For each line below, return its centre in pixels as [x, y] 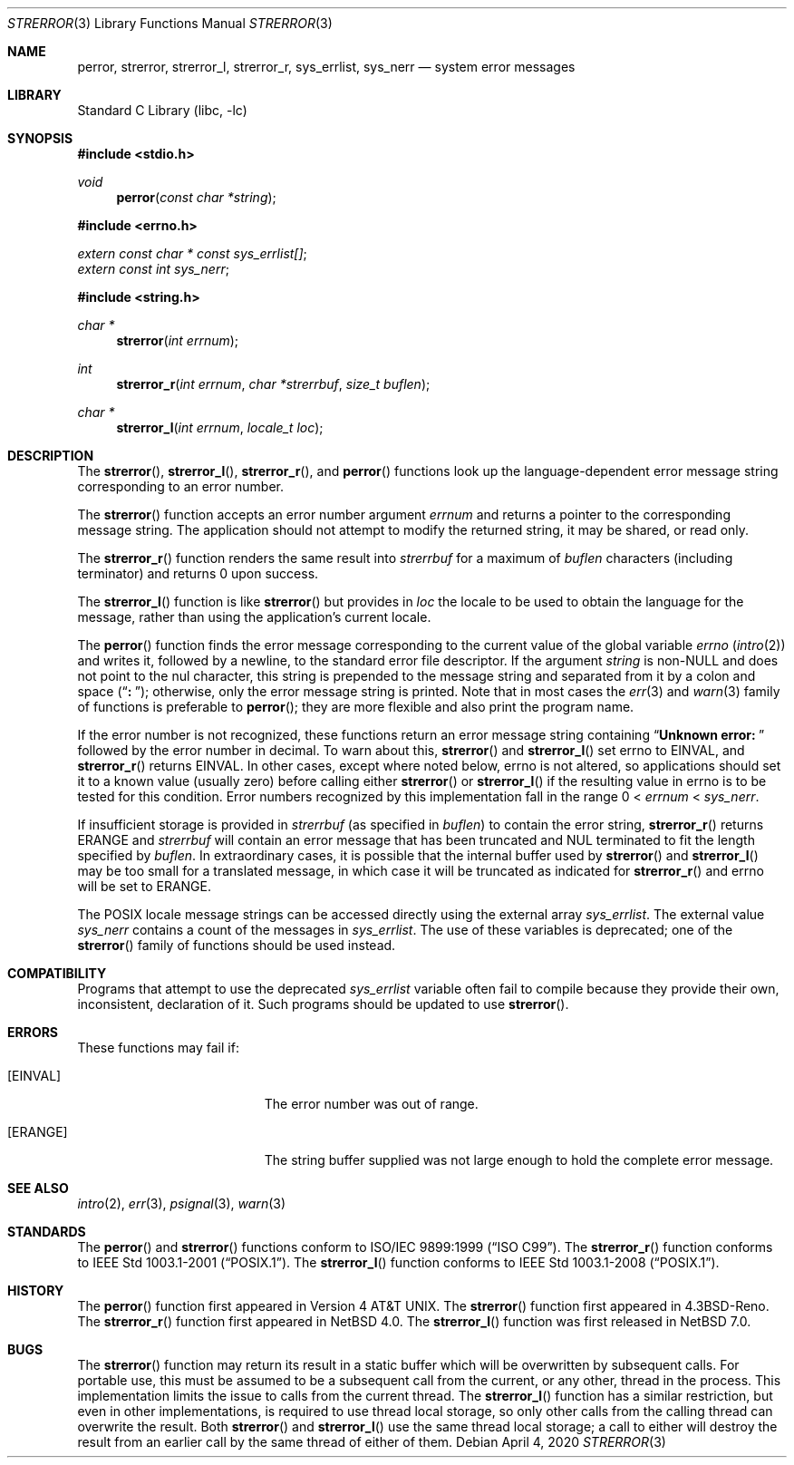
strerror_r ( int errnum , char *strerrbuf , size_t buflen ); [273, 384]
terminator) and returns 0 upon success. [198, 573]
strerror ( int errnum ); [178, 340]
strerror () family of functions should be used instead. [237, 945]
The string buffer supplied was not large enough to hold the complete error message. [519, 1160]
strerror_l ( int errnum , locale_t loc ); [220, 427]
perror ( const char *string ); [196, 197]
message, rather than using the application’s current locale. [254, 617]
